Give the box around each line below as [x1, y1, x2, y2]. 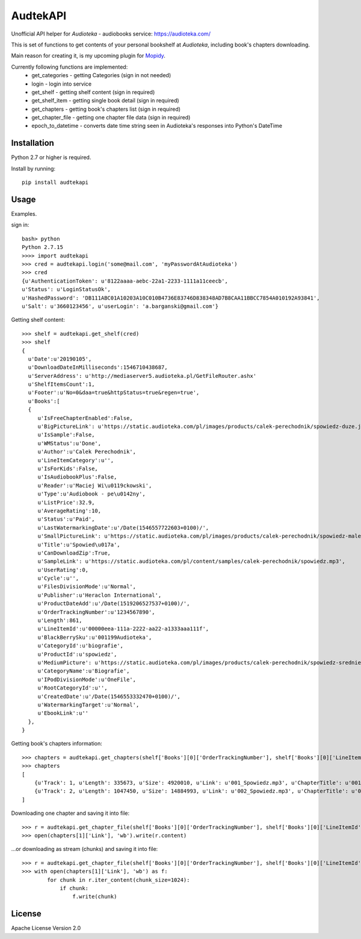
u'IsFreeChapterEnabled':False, [37, 415, 134, 421]
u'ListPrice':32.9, [37, 499, 95, 506]
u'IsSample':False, [37, 432, 95, 438]
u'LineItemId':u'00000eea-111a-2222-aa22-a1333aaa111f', [37, 626, 209, 632]
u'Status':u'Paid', [37, 516, 95, 523]
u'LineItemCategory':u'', [37, 457, 114, 463]
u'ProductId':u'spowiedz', [37, 651, 117, 658]
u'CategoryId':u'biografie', [37, 642, 123, 649]
